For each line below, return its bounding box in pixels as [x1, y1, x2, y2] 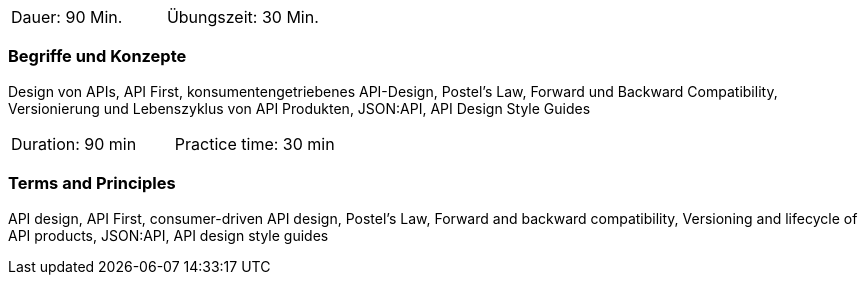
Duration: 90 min [11, 133, 137, 154]
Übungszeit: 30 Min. [166, 7, 319, 27]
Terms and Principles [8, 173, 176, 194]
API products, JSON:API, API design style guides [8, 226, 329, 244]
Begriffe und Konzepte [8, 46, 187, 67]
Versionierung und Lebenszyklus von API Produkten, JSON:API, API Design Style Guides [8, 99, 591, 117]
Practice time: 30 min [174, 133, 335, 154]
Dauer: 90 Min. [11, 7, 123, 27]
